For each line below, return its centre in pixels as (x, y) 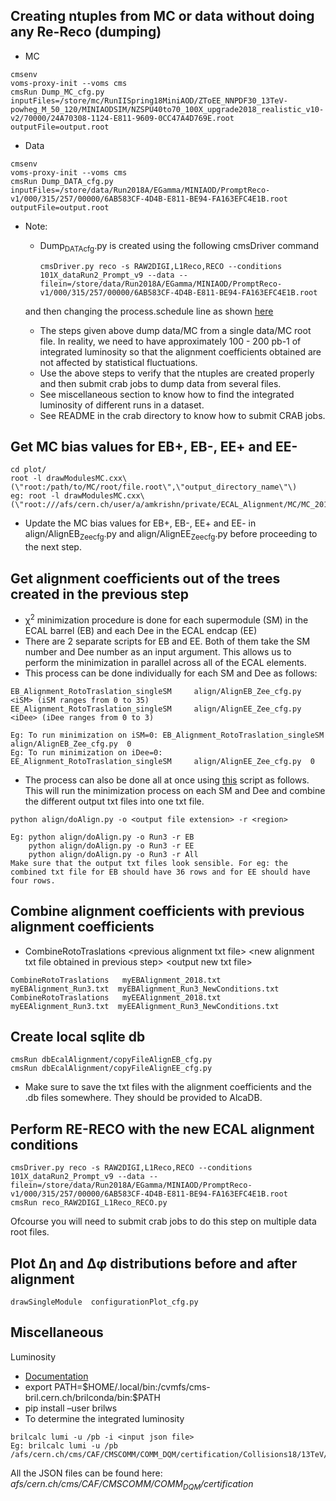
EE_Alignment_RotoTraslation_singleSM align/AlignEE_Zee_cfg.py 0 (162, 761)
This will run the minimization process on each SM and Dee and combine (175, 790)
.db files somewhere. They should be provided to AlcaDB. (143, 1098)
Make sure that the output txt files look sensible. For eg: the (149, 863)
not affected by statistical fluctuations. (118, 362)
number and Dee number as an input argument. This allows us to (158, 651)
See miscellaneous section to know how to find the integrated (167, 394)
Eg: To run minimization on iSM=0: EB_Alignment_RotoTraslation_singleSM (167, 735)
